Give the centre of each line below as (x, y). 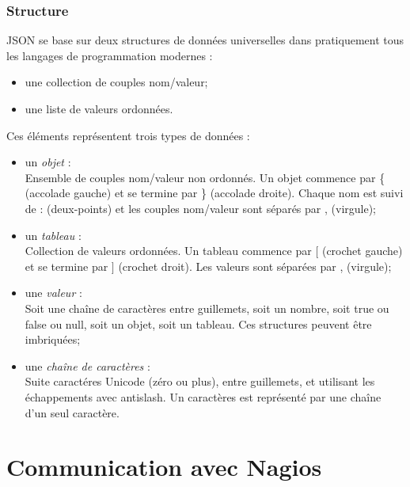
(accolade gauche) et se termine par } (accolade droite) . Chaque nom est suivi (214, 193)
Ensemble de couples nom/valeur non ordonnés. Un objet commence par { (205, 177)
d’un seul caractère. (72, 412)
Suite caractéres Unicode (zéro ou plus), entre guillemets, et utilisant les (200, 381)
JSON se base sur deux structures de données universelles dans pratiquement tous (205, 40)
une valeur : (53, 293)
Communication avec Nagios (164, 467)
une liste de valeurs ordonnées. (99, 108)
